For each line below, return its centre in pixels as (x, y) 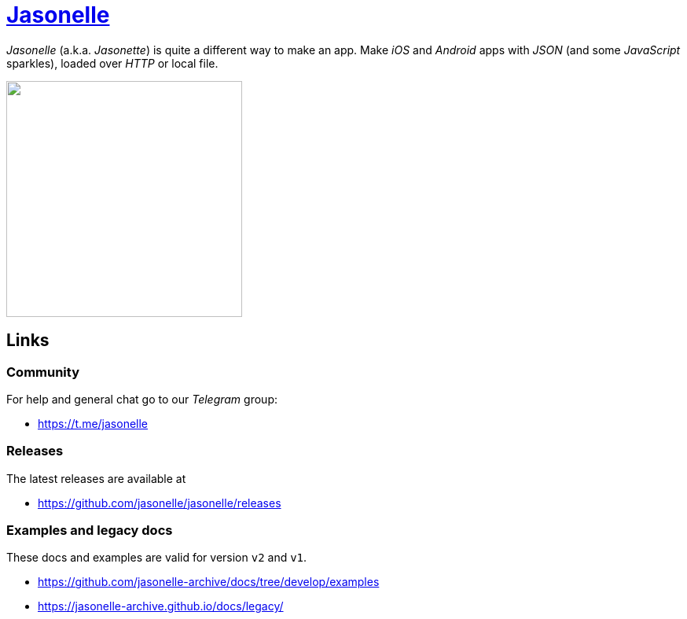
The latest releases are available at (96, 478)
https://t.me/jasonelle (93, 423)
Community (43, 372)
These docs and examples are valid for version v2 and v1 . (157, 558)
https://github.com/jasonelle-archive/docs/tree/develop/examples (209, 582)
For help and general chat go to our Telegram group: (142, 399)
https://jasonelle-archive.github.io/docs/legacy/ (161, 606)
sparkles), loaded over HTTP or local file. (112, 63)
